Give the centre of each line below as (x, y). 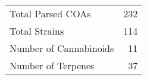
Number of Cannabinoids (62, 48)
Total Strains (37, 31)
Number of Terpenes (52, 65)
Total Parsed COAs (50, 13)
